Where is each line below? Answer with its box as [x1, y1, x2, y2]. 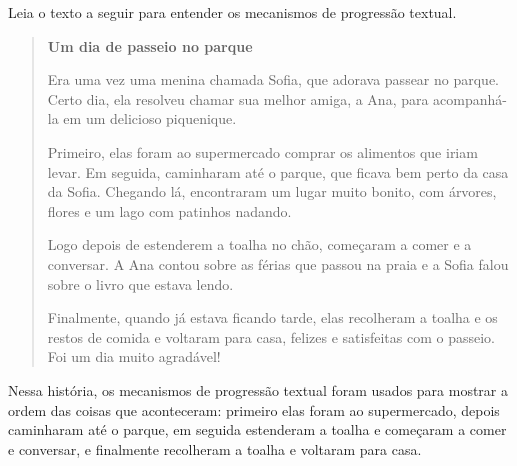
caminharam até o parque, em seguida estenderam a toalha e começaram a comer [8, 419, 507, 440]
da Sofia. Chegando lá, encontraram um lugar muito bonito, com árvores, [47, 181, 497, 202]
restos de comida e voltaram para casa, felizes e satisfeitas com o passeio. [47, 326, 495, 347]
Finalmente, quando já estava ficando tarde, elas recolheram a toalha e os [47, 307, 498, 328]
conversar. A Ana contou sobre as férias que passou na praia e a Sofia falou [47, 253, 509, 274]
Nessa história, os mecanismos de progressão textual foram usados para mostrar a [8, 379, 509, 400]
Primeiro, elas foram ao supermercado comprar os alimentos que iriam [47, 141, 478, 162]
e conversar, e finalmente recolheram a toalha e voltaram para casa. [8, 438, 422, 459]
